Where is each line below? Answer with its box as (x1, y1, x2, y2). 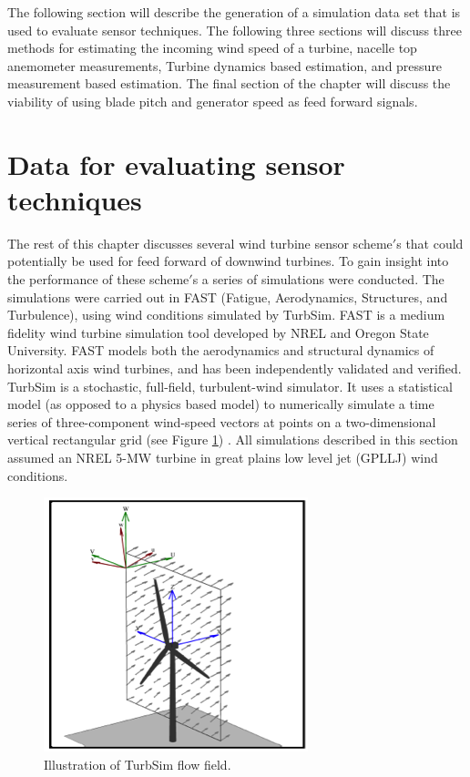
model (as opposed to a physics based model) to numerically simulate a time (7, 394, 434, 414)
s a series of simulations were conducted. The (192, 270, 444, 289)
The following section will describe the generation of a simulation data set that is (7, 3, 461, 21)
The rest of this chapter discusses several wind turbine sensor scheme (7, 233, 393, 252)
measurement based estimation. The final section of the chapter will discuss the (7, 74, 451, 93)
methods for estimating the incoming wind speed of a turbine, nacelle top (7, 38, 417, 57)
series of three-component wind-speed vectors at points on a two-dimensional (7, 412, 436, 431)
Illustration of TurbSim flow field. (44, 754, 231, 773)
